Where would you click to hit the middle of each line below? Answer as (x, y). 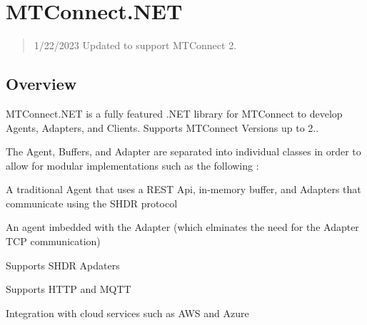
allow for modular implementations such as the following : (132, 165)
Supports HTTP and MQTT (69, 289)
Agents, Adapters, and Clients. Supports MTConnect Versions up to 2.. (162, 127)
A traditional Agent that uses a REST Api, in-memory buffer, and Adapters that (183, 189)
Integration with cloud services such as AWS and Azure (127, 313)
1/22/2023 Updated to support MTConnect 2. (135, 45)
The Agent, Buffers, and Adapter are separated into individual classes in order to (183, 151)
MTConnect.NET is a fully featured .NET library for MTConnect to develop (174, 113)
